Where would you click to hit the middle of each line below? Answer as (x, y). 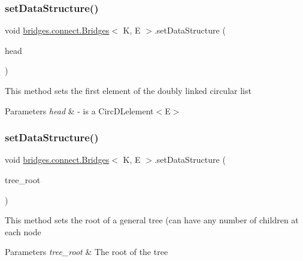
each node (23, 231)
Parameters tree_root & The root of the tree (87, 252)
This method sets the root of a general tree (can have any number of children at (152, 220)
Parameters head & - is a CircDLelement (79, 110)
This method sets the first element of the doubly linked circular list (128, 90)
